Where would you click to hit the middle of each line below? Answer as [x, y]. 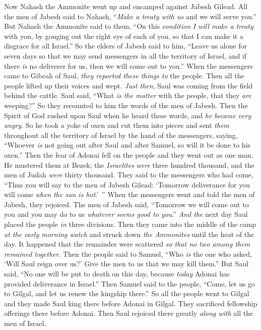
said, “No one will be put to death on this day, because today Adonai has [117, 274]
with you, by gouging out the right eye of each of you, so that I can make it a [124, 36]
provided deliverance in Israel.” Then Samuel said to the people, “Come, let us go [130, 283]
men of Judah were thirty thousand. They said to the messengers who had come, [129, 175]
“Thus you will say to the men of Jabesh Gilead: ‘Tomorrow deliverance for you [127, 184]
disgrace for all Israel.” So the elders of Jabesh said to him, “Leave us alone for [126, 46]
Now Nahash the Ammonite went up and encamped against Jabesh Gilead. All [126, 6]
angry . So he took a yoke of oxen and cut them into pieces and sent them [117, 125]
